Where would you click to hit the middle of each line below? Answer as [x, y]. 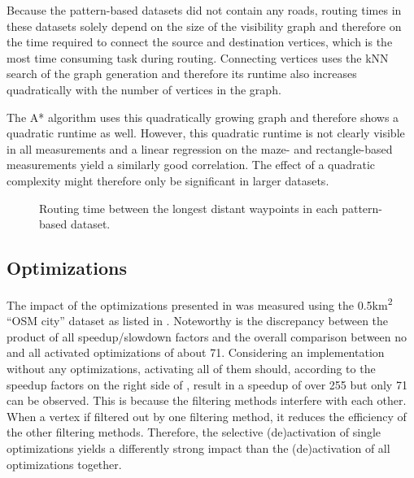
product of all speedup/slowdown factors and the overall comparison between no [207, 336]
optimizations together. [64, 464]
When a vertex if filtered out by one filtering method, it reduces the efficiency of [207, 416]
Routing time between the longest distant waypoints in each [189, 208]
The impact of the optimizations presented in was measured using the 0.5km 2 [200, 303]
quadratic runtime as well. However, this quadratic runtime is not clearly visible [206, 133]
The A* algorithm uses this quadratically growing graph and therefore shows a [203, 117]
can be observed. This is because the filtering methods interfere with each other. [207, 400]
